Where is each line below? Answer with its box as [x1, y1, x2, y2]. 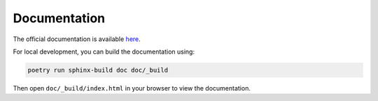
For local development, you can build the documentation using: [13, 47, 195, 56]
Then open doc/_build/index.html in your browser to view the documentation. [13, 84, 251, 92]
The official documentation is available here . [13, 35, 141, 43]
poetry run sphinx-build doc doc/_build [27, 66, 168, 74]
